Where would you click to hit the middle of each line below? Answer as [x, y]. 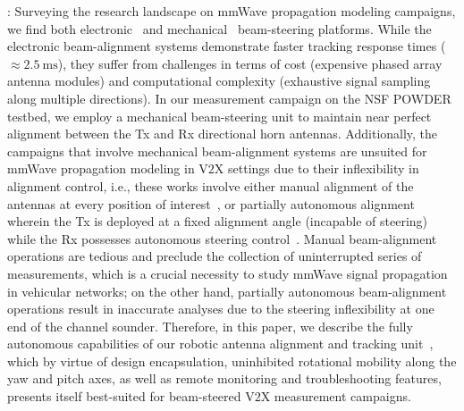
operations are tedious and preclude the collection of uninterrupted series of [215, 256]
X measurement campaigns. [336, 396]
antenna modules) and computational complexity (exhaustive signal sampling [219, 81]
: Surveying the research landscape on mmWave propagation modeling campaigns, [232, 11]
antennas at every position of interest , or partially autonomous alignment [211, 203]
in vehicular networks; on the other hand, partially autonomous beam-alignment [227, 291]
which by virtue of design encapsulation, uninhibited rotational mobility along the [232, 361]
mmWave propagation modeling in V [108, 168]
